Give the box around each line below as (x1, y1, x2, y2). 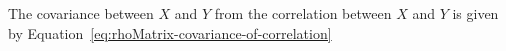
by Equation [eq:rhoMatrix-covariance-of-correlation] (8, 22, 332, 43)
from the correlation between (214, 3, 392, 23)
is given (452, 3, 499, 23)
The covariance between (8, 3, 154, 23)
